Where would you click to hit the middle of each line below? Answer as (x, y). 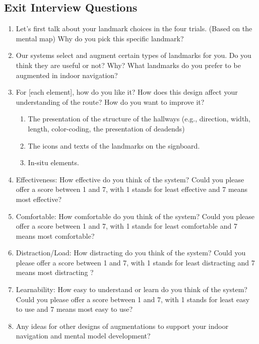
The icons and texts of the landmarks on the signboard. (114, 145)
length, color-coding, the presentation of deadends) (106, 128)
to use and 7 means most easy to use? (74, 309)
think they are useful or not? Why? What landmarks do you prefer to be (128, 65)
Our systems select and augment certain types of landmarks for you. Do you (134, 55)
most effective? (39, 199)
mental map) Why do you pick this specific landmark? (100, 38)
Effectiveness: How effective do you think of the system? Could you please (130, 179)
